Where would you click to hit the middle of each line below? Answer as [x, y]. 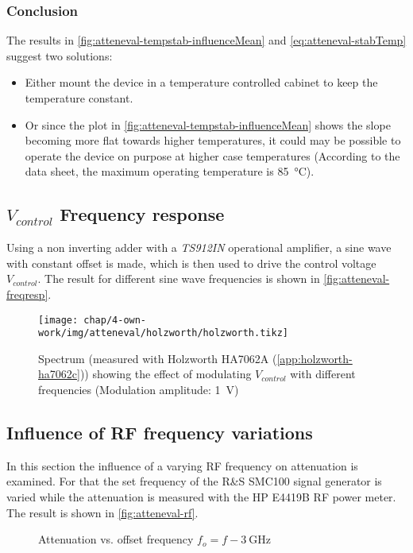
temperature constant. [79, 98]
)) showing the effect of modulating [166, 374]
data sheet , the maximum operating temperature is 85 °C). [170, 171]
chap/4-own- [115, 320]
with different [323, 374]
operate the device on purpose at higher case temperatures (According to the [212, 155]
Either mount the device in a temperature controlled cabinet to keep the [201, 82]
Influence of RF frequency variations [160, 433]
